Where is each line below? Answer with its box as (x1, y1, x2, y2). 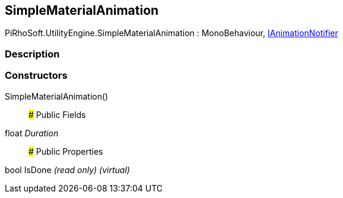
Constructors (5, 69, 68, 82)
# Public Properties (28, 146, 103, 157)
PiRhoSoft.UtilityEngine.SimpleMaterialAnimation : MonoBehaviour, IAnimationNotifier (5, 28, 338, 39)
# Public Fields (28, 109, 86, 120)
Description (5, 47, 60, 60)
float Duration (5, 127, 59, 138)
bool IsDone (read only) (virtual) (5, 164, 130, 175)
